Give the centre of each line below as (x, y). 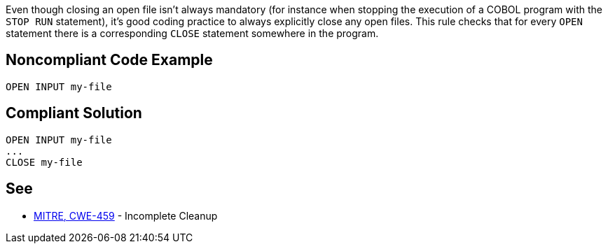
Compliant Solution (74, 113)
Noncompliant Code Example (109, 60)
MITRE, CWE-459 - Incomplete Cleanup (126, 215)
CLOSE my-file (44, 162)
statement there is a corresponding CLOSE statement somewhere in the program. (192, 33)
